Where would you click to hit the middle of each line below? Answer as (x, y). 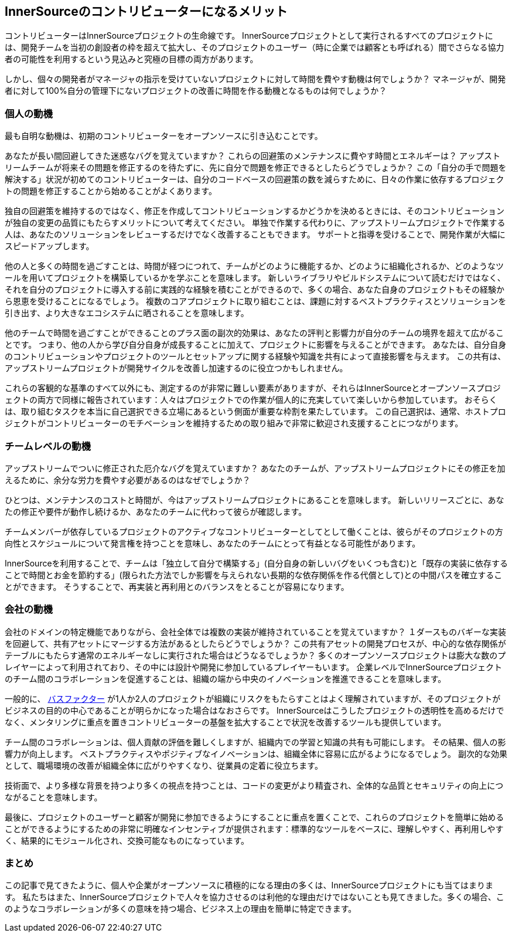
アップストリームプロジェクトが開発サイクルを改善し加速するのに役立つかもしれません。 (176, 368)
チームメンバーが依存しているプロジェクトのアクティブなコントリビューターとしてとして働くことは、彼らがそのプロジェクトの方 (254, 531)
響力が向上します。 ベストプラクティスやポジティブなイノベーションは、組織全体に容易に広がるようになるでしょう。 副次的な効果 (256, 753)
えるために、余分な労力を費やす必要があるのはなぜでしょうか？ (128, 480)
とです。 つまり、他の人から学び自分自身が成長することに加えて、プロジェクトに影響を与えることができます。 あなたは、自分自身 (256, 345)
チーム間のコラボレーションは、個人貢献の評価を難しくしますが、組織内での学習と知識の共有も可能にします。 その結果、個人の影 (255, 742)
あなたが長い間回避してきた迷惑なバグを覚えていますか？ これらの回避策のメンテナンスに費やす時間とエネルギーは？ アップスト (253, 156)
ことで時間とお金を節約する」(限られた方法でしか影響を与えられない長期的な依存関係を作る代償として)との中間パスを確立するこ (254, 575)
